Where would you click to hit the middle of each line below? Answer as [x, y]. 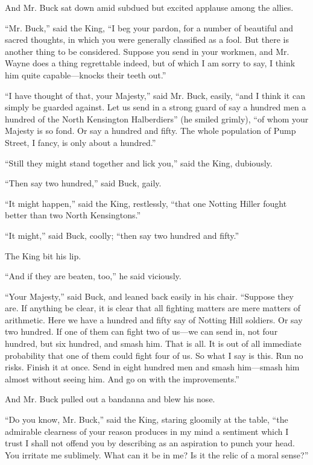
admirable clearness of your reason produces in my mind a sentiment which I [147, 431]
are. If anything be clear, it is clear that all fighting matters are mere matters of [153, 308]
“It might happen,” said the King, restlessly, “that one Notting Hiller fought [146, 203]
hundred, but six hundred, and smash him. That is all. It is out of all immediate [153, 343]
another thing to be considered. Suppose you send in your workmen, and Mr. [147, 51]
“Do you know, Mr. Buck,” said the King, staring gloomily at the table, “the [147, 419]
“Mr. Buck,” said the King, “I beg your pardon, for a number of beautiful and [149, 27]
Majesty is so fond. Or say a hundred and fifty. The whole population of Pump [150, 131]
